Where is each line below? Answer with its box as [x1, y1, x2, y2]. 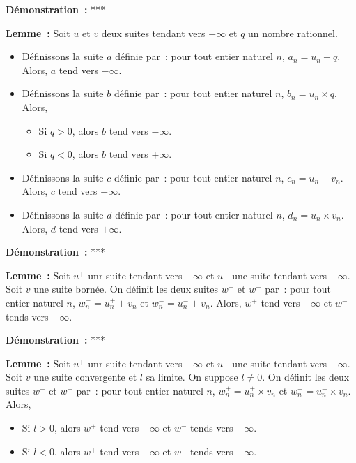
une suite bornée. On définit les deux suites [33, 281, 219, 296]
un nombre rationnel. [248, 25, 338, 40]
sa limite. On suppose [146, 369, 238, 384]
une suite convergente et [33, 369, 137, 384]
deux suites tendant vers [101, 25, 206, 40]
